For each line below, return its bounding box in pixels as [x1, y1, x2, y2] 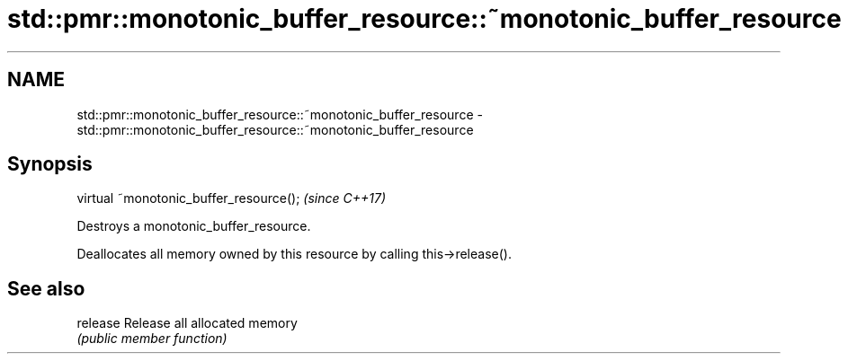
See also [7, 277, 85, 300]
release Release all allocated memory [76, 315, 298, 331]
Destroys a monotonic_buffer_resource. [76, 218, 311, 234]
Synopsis [7, 153, 93, 176]
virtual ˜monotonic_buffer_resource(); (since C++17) [76, 190, 386, 207]
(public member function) [76, 330, 228, 347]
